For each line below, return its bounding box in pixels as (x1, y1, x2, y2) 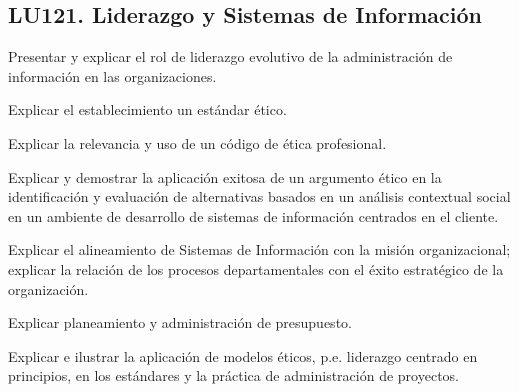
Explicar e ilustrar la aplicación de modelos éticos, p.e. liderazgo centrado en (8, 345, 478, 366)
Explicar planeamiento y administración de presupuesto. (8, 312, 352, 333)
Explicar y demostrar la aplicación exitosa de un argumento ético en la (8, 166, 442, 187)
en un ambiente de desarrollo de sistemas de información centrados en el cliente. (8, 205, 499, 226)
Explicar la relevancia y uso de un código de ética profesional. (8, 132, 387, 153)
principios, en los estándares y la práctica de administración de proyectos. (8, 365, 459, 386)
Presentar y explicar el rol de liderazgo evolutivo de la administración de (8, 46, 453, 67)
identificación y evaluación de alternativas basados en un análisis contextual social (8, 186, 511, 207)
